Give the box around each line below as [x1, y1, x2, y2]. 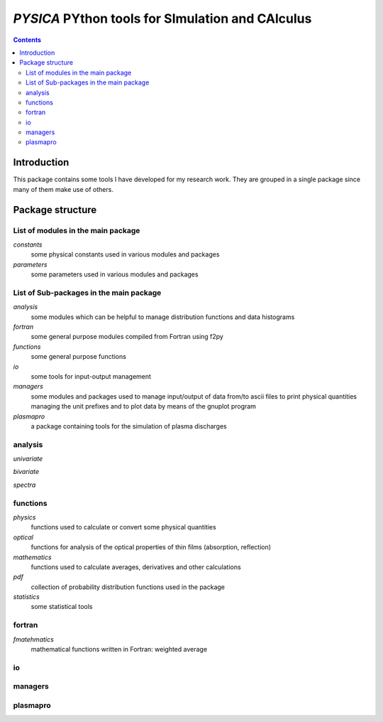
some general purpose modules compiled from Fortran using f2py [30, 333, 223, 341]
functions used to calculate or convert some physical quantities [30, 523, 216, 532]
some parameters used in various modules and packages [30, 270, 199, 279]
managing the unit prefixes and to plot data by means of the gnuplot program [30, 402, 257, 411]
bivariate [13, 468, 40, 476]
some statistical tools [30, 603, 93, 611]
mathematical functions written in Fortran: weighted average [30, 645, 208, 654]
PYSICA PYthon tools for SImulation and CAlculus [13, 11, 312, 26]
